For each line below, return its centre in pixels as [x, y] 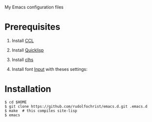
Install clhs [23, 60]
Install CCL [23, 40]
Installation [28, 89]
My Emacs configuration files [34, 7]
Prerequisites [33, 27]
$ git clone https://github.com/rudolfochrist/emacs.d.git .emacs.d [76, 106]
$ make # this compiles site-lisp [41, 111]
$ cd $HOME [16, 102]
